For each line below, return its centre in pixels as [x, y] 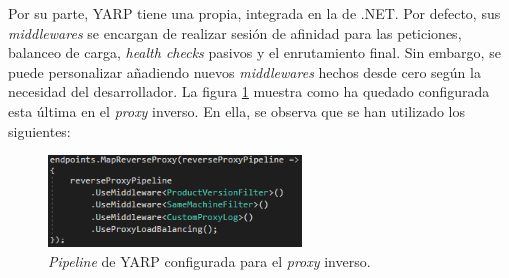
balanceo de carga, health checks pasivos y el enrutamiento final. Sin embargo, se [254, 52]
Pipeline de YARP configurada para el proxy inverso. [209, 261]
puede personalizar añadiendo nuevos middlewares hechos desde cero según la [244, 71]
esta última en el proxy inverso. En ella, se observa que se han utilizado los [237, 110]
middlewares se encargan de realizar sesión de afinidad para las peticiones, [235, 32]
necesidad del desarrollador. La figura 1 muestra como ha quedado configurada [249, 91]
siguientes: [39, 130]
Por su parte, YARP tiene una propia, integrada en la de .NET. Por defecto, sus [254, 13]
